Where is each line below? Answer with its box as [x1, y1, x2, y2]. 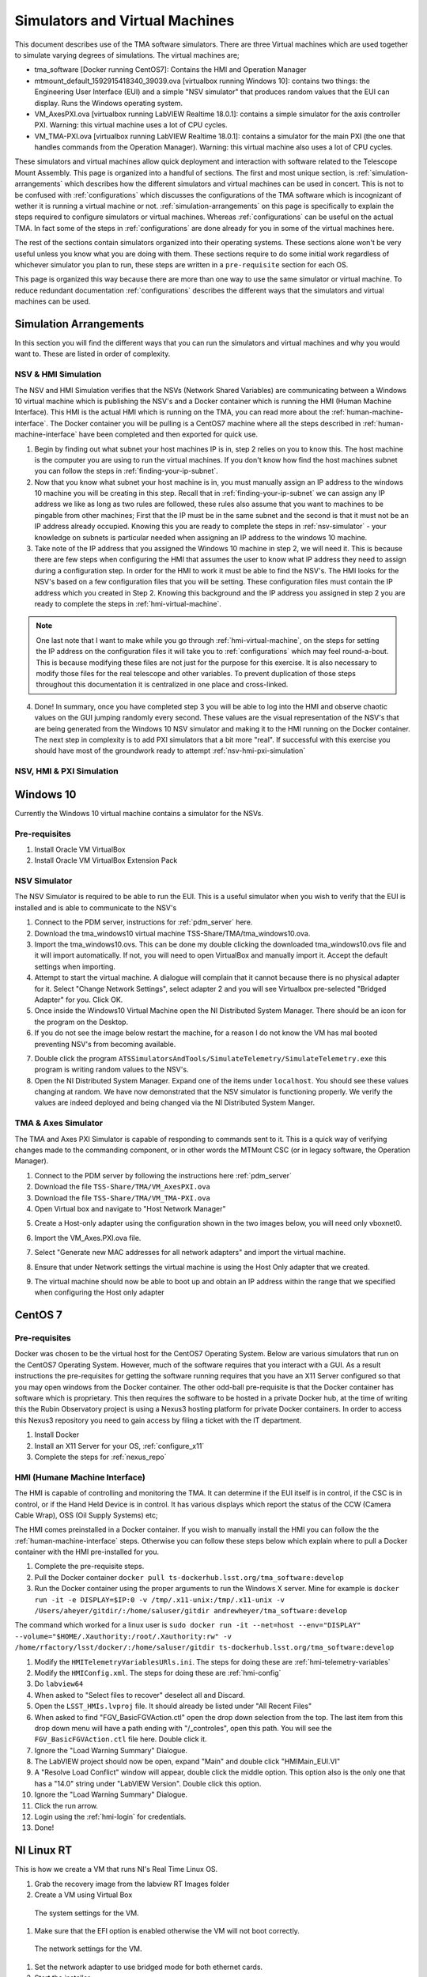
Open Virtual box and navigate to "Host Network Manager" [34, 1204, 226, 1213]
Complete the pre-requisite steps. [34, 1562, 145, 1571]
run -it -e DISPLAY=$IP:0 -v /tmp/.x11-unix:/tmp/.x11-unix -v [34, 1595, 285, 1605]
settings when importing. [34, 962, 116, 971]
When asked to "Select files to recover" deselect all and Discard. [34, 1690, 245, 1699]
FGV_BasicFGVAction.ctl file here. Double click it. [34, 1734, 207, 1744]
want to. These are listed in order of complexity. [14, 349, 171, 359]
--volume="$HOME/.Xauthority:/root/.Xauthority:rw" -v [14, 1631, 232, 1641]
